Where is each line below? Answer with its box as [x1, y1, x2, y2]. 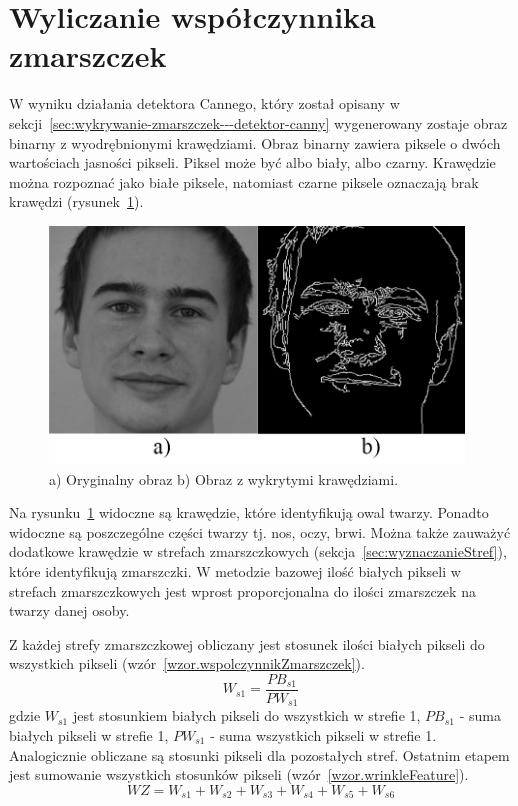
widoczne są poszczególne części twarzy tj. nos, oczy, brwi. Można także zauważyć [9, 521, 511, 542]
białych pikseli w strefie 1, [9, 725, 169, 745]
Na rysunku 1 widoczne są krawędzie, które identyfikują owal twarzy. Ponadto [9, 502, 489, 523]
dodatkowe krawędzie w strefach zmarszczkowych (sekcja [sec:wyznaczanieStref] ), [9, 541, 507, 562]
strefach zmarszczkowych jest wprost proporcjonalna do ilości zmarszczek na [9, 580, 476, 601]
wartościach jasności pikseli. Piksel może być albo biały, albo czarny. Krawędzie [9, 152, 496, 173]
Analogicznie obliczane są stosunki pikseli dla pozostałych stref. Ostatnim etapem [9, 744, 510, 765]
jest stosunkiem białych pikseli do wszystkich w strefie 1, [72, 705, 421, 726]
